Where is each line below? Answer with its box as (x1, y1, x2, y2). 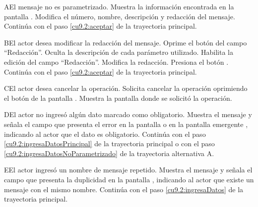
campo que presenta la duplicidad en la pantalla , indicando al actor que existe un (4, 174, 254, 184)
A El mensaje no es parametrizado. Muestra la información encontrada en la (4, 1, 234, 11)
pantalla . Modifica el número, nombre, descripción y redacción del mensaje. (4, 11, 235, 21)
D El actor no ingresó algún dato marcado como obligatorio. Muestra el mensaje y (4, 109, 252, 120)
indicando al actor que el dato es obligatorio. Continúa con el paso (4, 128, 206, 139)
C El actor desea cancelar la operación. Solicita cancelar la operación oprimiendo (4, 83, 248, 93)
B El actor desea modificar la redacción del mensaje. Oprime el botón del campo (4, 37, 247, 47)
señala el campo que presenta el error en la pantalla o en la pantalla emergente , (4, 119, 248, 129)
